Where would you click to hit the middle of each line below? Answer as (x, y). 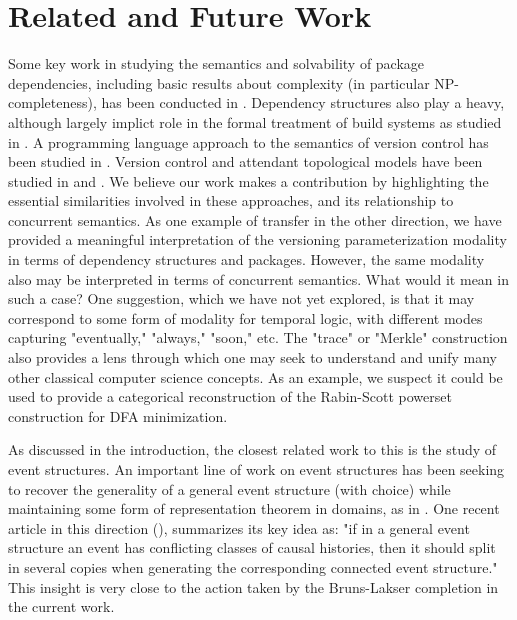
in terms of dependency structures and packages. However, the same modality (246, 259)
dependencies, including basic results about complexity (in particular (219, 82)
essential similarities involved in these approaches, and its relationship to (231, 200)
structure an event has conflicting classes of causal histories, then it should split (252, 547)
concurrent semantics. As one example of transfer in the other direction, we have (255, 219)
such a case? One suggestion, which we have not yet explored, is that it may (241, 298)
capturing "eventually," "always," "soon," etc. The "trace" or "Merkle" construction (258, 337)
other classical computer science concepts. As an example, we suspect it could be (255, 376)
